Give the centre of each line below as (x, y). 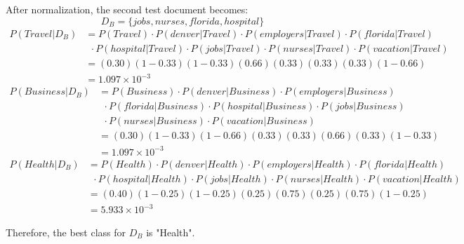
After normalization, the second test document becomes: (127, 9)
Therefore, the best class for (66, 232)
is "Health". (171, 232)
